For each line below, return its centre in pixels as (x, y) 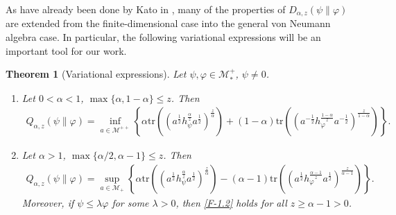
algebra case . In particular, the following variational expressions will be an (163, 37)
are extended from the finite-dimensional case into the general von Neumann (168, 23)
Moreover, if (48, 202)
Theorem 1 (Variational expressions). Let (96, 74)
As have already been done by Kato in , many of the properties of (146, 9)
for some (130, 202)
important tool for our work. (66, 50)
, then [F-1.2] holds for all (231, 202)
